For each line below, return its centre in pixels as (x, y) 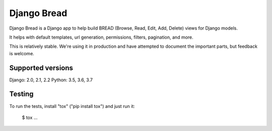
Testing (21, 94)
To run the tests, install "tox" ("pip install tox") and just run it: (72, 106)
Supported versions (41, 68)
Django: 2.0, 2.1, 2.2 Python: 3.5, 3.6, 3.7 (51, 80)
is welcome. (22, 53)
